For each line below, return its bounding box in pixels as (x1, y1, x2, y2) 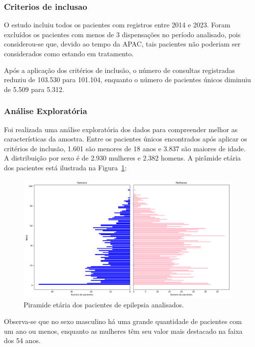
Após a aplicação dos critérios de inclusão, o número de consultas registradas (4, 65, 235, 75)
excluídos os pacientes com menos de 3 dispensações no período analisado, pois (4, 29, 241, 39)
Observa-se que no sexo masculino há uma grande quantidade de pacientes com (4, 316, 242, 326)
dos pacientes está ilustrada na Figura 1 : (4, 162, 127, 172)
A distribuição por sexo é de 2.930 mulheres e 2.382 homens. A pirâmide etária (4, 153, 241, 163)
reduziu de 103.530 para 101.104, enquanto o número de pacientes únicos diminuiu (4, 74, 251, 85)
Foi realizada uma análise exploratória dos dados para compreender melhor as (4, 124, 238, 134)
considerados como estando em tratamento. (4, 48, 134, 58)
